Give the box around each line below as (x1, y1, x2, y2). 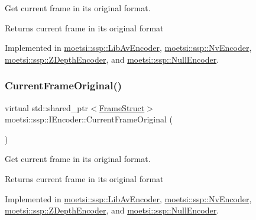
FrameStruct (99, 101, 145, 114)
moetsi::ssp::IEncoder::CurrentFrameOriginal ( (5, 113, 173, 125)
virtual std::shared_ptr (5, 101, 89, 114)
